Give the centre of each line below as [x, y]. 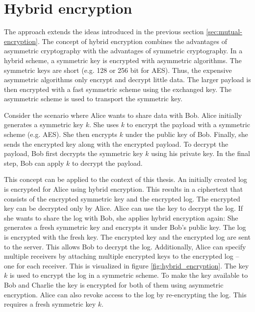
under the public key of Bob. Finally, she [187, 134]
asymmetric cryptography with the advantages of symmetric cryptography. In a [123, 51]
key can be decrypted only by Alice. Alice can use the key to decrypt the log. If [124, 208]
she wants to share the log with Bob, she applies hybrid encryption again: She [121, 217]
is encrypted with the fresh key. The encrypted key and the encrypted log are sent [127, 237]
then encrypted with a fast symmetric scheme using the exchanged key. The [118, 89]
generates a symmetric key [44, 124]
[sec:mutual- [224, 32]
